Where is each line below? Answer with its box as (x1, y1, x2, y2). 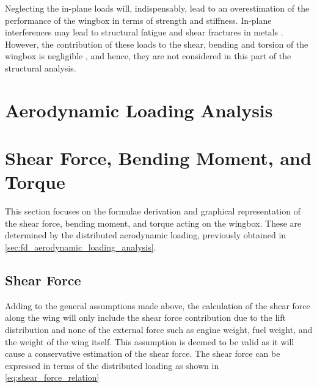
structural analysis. (5, 61, 76, 74)
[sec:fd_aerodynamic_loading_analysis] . (5, 241, 156, 254)
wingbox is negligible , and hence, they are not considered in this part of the (5, 49, 291, 62)
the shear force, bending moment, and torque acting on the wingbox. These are (5, 216, 302, 229)
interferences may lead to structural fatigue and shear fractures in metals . (5, 26, 283, 38)
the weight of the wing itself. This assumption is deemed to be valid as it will (5, 335, 294, 348)
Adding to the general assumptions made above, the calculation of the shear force (5, 299, 310, 312)
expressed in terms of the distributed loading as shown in (5, 359, 219, 372)
